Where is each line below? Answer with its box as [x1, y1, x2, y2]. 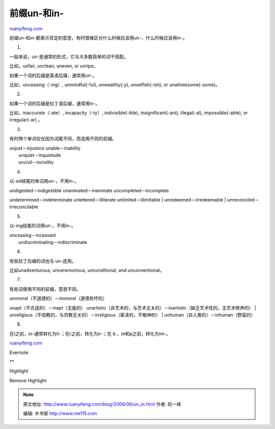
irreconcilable [9, 204, 38, 210]
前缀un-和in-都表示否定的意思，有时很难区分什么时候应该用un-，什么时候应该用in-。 [9, 35, 188, 41]
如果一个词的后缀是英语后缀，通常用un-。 [9, 72, 97, 79]
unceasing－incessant [9, 232, 56, 238]
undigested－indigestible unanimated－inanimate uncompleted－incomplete [9, 187, 169, 193]
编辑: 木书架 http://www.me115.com [23, 410, 97, 416]
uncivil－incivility [18, 159, 54, 165]
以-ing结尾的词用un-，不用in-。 [9, 222, 76, 229]
